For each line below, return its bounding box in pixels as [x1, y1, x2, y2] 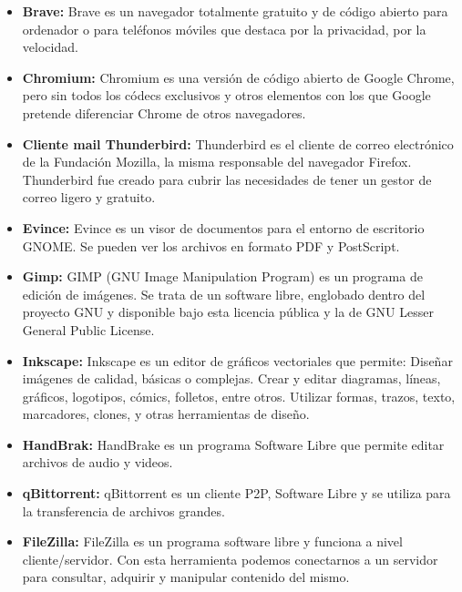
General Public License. [22, 320, 155, 339]
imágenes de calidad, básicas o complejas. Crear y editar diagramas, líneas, [22, 369, 441, 388]
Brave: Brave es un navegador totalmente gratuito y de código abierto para [22, 2, 448, 20]
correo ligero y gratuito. [22, 188, 156, 207]
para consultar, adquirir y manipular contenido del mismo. [22, 567, 350, 587]
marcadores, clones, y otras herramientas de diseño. [22, 404, 310, 424]
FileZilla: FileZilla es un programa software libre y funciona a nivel [22, 532, 403, 551]
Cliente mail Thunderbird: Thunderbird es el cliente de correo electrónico [22, 134, 454, 153]
